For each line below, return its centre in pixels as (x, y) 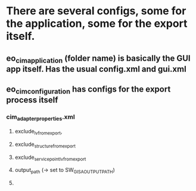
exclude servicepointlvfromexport (50, 158)
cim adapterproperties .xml (41, 118)
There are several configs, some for (96, 11)
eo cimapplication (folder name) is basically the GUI (98, 59)
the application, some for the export (97, 24)
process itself (32, 100)
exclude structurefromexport (45, 145)
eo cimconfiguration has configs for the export (88, 90)
